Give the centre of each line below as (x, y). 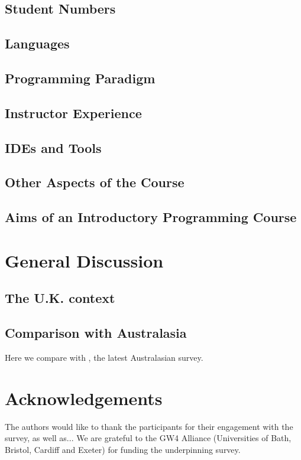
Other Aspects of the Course (95, 182)
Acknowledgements (84, 398)
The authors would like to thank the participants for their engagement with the (149, 426)
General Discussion (84, 260)
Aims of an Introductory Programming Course (151, 217)
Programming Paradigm (80, 78)
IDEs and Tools (53, 147)
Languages (37, 43)
